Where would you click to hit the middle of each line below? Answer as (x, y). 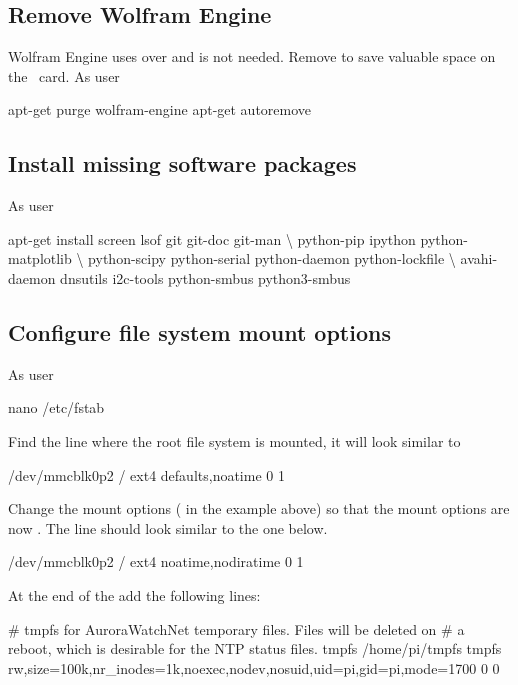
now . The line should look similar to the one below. (168, 527)
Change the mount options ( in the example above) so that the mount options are (259, 508)
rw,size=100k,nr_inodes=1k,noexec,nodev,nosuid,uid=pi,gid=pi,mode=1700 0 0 (254, 667)
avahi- (479, 258)
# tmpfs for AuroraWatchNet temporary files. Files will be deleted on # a (236, 628)
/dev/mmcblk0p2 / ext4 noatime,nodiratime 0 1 (156, 561)
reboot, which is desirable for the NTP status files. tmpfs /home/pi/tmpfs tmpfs (255, 648)
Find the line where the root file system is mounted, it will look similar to (234, 440)
